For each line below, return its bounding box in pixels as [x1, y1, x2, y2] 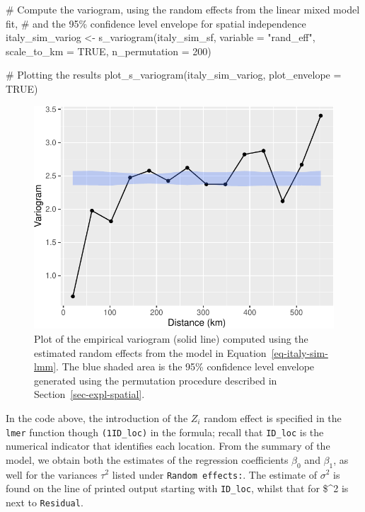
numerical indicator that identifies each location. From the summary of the [6, 438, 330, 453]
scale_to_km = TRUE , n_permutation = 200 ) [6, 43, 212, 58]
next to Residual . [6, 494, 83, 509]
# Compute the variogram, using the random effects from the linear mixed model [6, 2, 360, 16]
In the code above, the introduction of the [6, 410, 188, 425]
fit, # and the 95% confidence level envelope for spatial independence [6, 16, 306, 30]
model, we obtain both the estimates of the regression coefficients [6, 452, 289, 467]
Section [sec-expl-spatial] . [34, 387, 145, 402]
